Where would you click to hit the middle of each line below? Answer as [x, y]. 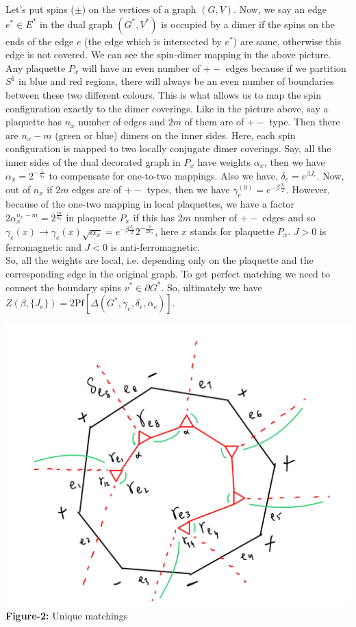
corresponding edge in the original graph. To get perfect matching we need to [168, 273]
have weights [224, 161]
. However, [308, 189]
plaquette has [34, 122]
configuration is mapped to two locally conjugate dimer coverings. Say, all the [168, 148]
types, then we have [188, 189]
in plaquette [91, 217]
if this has [154, 217]
